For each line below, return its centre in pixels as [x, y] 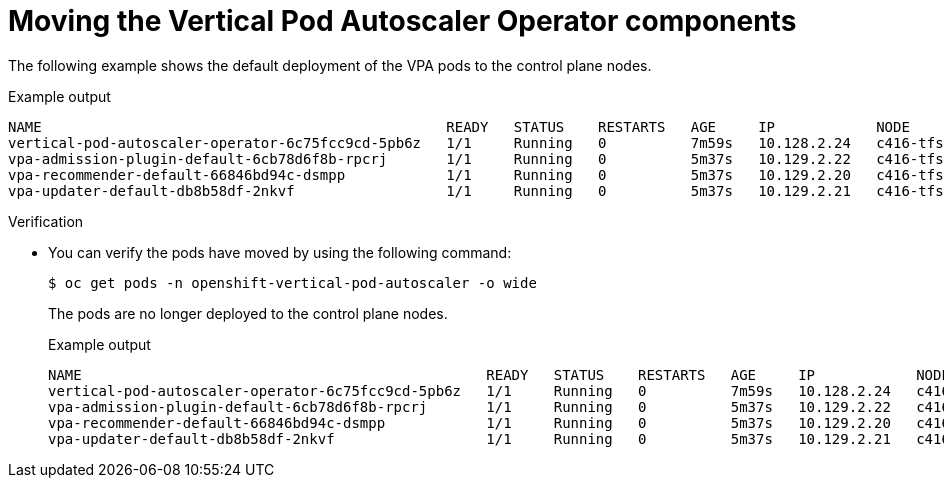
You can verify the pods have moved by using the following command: [280, 252]
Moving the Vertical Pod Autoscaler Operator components [402, 21]
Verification [46, 221]
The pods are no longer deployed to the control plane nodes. [248, 313]
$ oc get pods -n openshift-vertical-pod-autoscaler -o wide [292, 282]
